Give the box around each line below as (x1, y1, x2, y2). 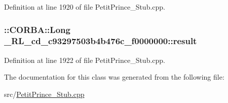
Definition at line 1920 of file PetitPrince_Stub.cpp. (4, 2, 166, 12)
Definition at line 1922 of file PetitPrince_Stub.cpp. (4, 54, 166, 65)
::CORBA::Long (4, 23, 70, 36)
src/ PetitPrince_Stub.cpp (4, 88, 85, 99)
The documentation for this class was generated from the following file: (4, 72, 224, 82)
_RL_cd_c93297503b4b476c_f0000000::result (4, 35, 197, 47)
